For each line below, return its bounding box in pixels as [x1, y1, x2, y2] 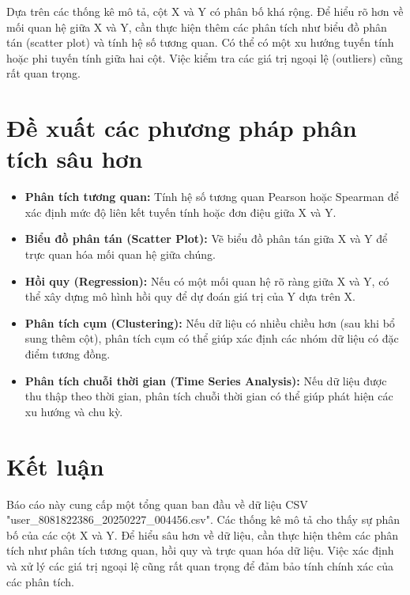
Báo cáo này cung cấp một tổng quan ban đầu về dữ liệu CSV [6, 495, 308, 512]
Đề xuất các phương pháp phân [6, 112, 357, 144]
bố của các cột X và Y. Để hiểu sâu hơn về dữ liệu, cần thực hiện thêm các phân [6, 526, 399, 543]
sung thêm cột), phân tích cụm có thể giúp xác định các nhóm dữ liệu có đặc [24, 330, 399, 347]
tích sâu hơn [6, 142, 143, 175]
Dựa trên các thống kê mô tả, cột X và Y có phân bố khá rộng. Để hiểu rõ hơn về [6, 3, 404, 19]
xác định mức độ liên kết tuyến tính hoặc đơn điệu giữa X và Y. [24, 203, 337, 220]
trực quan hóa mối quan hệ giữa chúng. [24, 246, 216, 263]
